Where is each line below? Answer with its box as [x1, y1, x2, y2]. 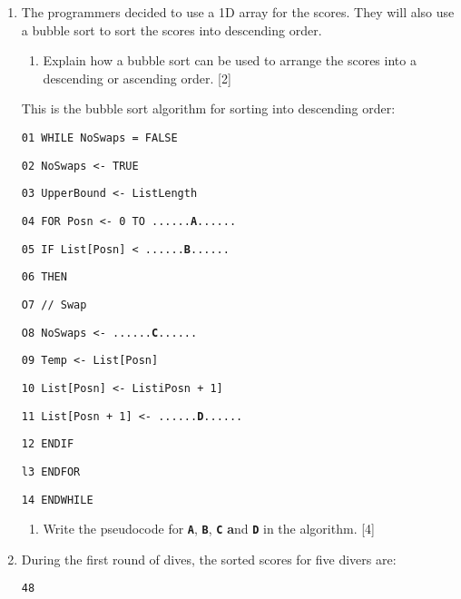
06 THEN [21, 270, 67, 284]
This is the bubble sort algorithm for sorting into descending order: [21, 99, 396, 118]
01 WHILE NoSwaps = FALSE [21, 131, 178, 144]
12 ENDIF [21, 437, 74, 451]
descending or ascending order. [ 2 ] [43, 68, 231, 87]
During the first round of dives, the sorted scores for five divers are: [21, 549, 397, 568]
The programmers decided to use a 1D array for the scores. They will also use [21, 3, 455, 21]
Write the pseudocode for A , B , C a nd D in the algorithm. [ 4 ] [43, 519, 376, 538]
